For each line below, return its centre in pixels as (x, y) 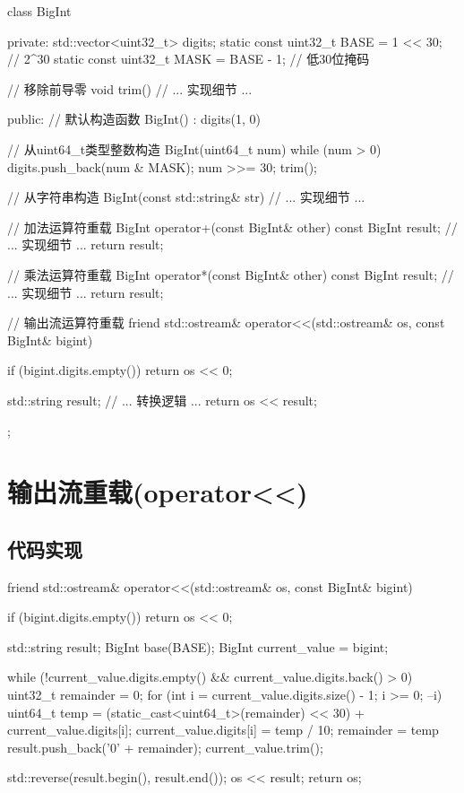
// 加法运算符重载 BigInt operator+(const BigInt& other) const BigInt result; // (232, 227)
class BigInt (39, 11)
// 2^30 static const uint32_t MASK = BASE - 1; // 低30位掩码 (189, 59)
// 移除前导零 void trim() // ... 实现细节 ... (130, 88)
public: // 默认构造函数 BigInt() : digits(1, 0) (134, 119)
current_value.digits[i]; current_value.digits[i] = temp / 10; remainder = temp (223, 730)
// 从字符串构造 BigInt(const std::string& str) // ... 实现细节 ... (186, 197)
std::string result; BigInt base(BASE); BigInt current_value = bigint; (198, 646)
